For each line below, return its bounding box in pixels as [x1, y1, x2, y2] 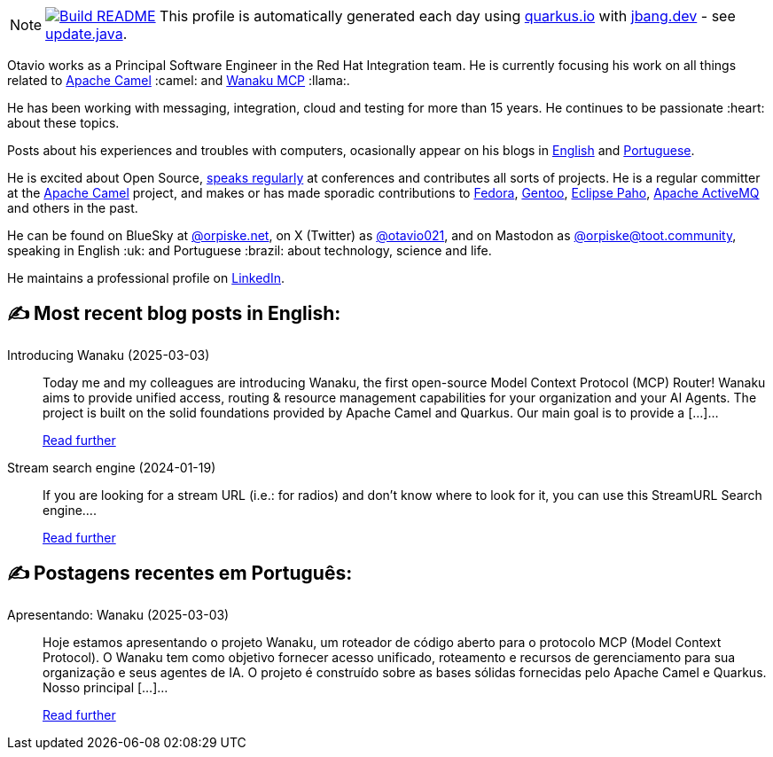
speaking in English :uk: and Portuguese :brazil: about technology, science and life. [7, 243, 492, 258]
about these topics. [7, 115, 120, 130]
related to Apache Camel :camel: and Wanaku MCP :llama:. [7, 73, 350, 88]
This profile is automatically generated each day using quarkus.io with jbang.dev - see [160, 7, 736, 25]
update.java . [45, 25, 128, 43]
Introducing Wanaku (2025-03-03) [7, 347, 210, 363]
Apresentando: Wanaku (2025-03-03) [7, 606, 230, 622]
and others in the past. [7, 200, 138, 215]
